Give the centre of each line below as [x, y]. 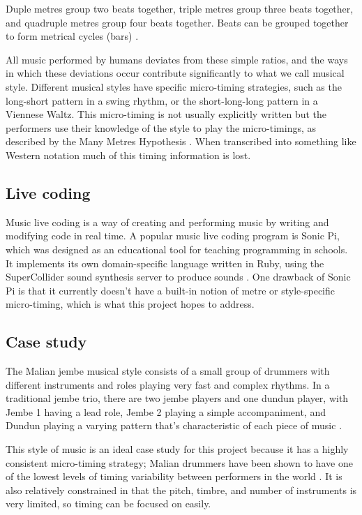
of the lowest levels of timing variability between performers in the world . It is [174, 476]
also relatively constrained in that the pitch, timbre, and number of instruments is [181, 490]
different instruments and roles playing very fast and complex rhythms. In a [168, 384]
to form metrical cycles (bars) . [72, 36]
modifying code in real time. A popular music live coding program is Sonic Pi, [173, 236]
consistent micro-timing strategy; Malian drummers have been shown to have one [179, 462]
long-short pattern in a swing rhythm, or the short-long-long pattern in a [162, 100]
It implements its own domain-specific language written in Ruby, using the [165, 263]
